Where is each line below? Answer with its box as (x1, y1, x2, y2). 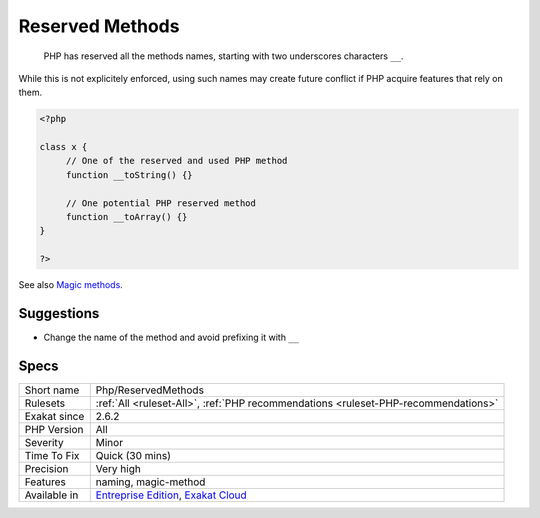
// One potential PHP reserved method (65, 197, 257, 209)
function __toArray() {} (65, 211, 188, 223)
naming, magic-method (95, 475, 206, 489)
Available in (24, 488, 79, 502)
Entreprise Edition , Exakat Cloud (95, 488, 247, 502)
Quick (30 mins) (95, 449, 172, 463)
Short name (24, 383, 80, 397)
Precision (24, 462, 69, 476)
